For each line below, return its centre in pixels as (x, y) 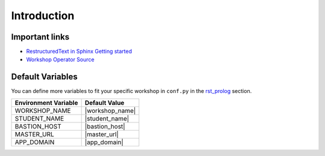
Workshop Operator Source (60, 59)
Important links (40, 37)
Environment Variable (46, 103)
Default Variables (44, 77)
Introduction (43, 16)
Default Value (104, 103)
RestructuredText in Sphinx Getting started (79, 52)
